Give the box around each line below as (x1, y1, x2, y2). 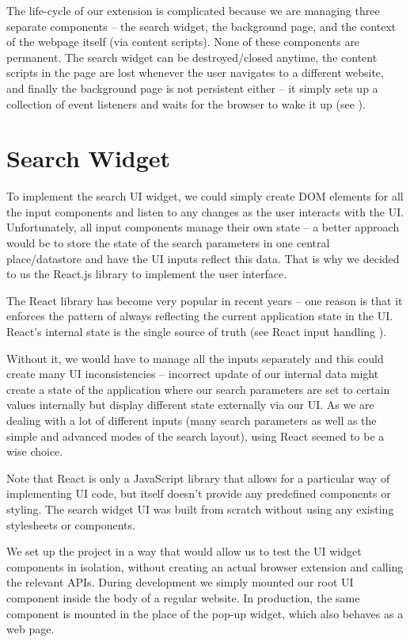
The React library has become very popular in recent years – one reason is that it (6, 292, 403, 308)
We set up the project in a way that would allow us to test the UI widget (6, 543, 362, 560)
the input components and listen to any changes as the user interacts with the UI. (6, 203, 404, 220)
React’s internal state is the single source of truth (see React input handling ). (6, 323, 387, 340)
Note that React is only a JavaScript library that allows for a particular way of (6, 469, 390, 486)
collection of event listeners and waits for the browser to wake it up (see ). (6, 95, 366, 112)
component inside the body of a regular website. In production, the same (6, 589, 360, 606)
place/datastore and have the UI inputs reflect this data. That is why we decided (6, 250, 400, 266)
